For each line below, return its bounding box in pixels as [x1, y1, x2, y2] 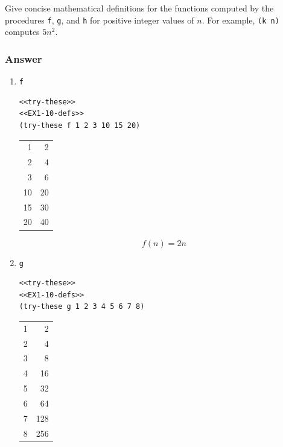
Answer [5, 51, 42, 66]
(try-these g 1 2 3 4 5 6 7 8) [19, 302, 145, 311]
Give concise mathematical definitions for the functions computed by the [5, 2, 274, 14]
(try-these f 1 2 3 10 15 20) [19, 121, 141, 130]
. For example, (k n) [202, 13, 279, 26]
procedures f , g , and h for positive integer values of [5, 13, 194, 26]
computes [5, 25, 40, 38]
